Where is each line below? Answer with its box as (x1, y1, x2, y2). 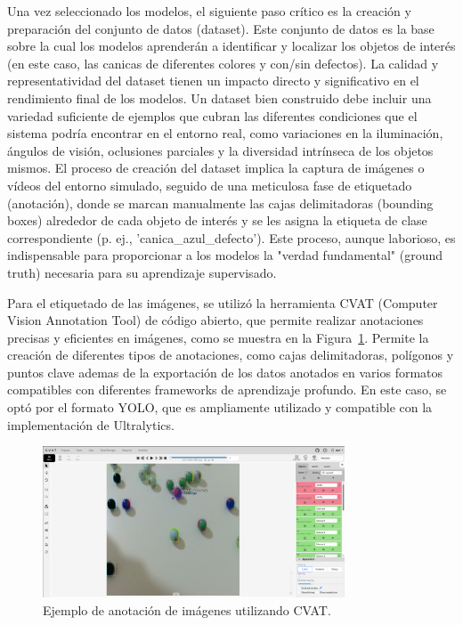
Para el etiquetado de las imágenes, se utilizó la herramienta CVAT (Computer (7, 293, 438, 312)
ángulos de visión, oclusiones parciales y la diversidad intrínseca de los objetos (7, 141, 434, 159)
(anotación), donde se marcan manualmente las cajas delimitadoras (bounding (7, 193, 434, 212)
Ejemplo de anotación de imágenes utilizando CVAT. (43, 600, 331, 619)
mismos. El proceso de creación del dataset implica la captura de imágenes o (7, 158, 425, 177)
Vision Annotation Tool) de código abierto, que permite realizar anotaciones (7, 311, 424, 329)
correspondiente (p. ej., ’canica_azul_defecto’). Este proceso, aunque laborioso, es (7, 228, 456, 247)
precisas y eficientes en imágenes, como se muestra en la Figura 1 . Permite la (7, 328, 429, 346)
